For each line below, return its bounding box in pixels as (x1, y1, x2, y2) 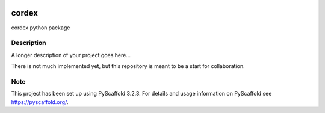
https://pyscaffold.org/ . (11, 98, 69, 105)
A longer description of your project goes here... (11, 51, 131, 58)
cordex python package (11, 24, 70, 31)
